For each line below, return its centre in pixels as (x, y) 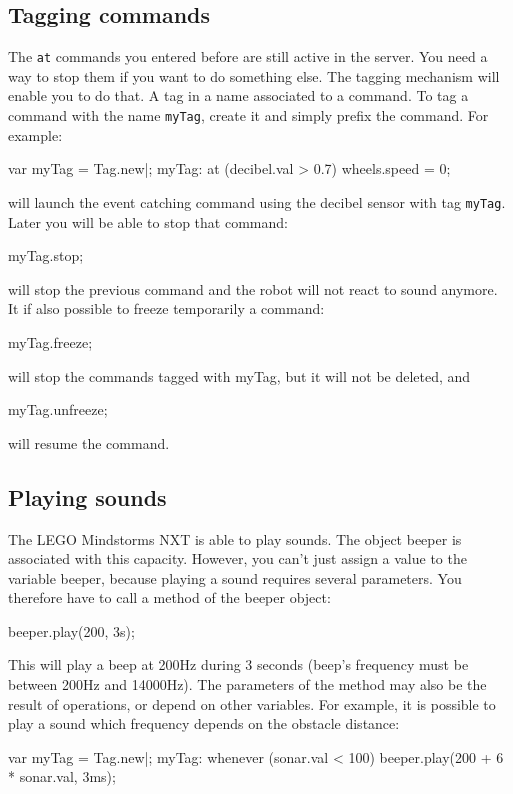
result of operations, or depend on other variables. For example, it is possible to (252, 703)
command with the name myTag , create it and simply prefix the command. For (248, 115)
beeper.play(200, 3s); (71, 630)
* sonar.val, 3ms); (62, 776)
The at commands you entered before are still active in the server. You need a (248, 56)
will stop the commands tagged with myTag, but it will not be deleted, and (239, 375)
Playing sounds (87, 496)
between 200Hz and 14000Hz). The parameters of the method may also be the (247, 684)
